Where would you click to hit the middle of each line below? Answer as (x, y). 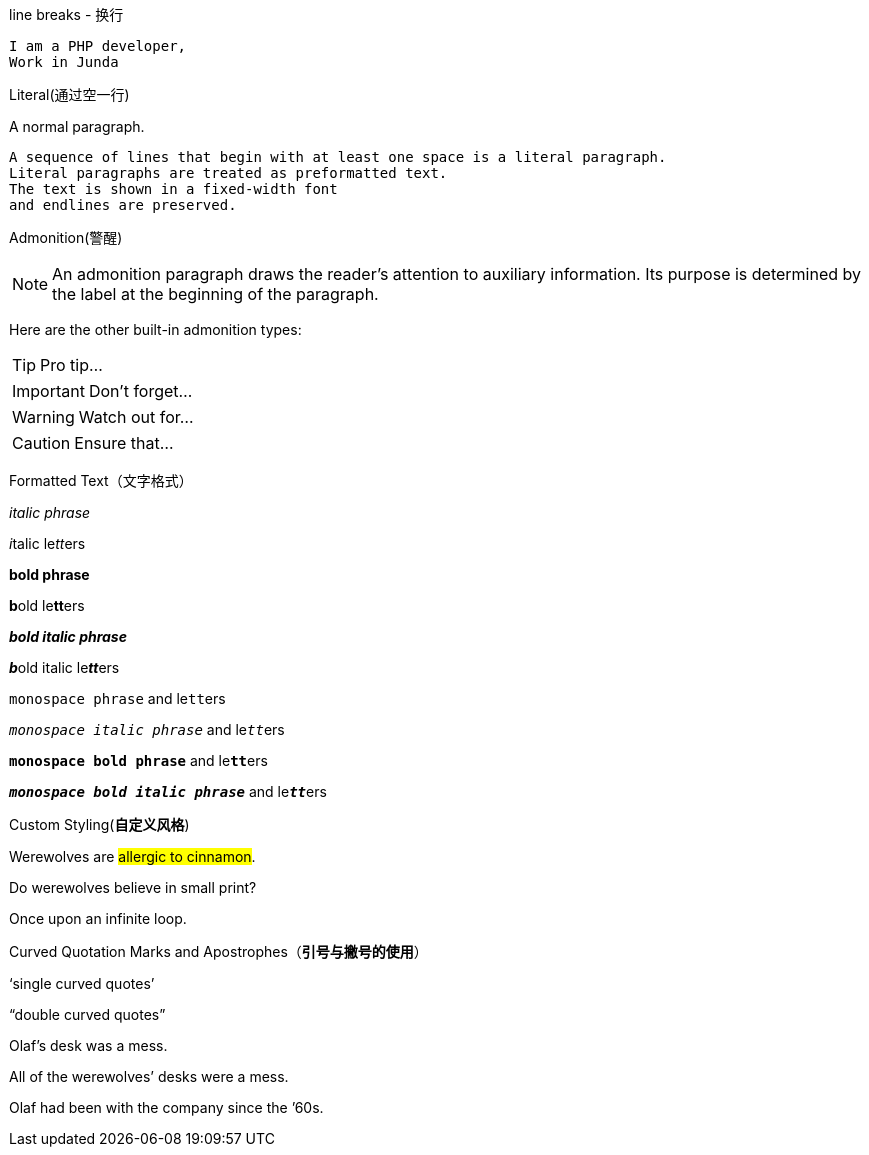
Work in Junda (64, 62)
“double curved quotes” (87, 1014)
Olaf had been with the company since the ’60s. (166, 1107)
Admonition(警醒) (66, 237)
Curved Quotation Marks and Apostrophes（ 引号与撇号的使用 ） (218, 951)
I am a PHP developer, (98, 46)
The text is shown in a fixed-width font (173, 189)
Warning (43, 417)
